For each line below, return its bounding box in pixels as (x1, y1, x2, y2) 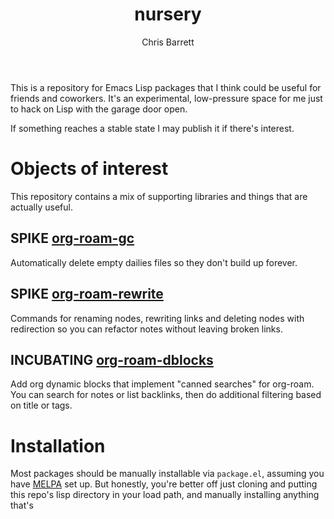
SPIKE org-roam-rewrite (10, 286, 164, 303)
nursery (134, 3, 202, 26)
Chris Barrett (141, 36, 195, 48)
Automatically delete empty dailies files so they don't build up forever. (10, 256, 298, 268)
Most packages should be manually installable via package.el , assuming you (10, 468, 325, 480)
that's (10, 499, 34, 512)
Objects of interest (10, 158, 169, 180)
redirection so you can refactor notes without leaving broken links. (10, 323, 283, 335)
